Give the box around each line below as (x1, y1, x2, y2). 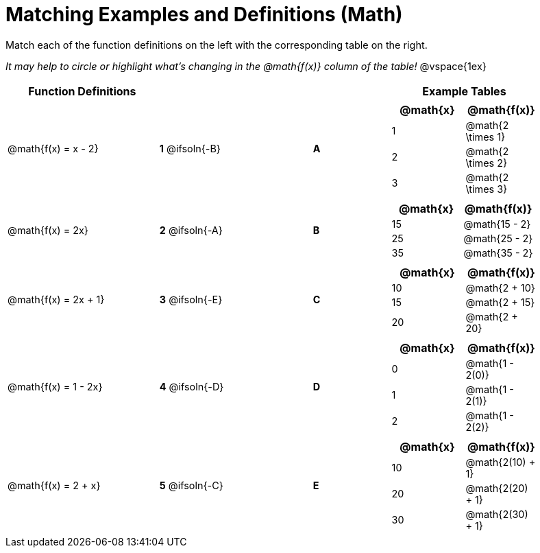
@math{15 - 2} (463, 217, 531, 230)
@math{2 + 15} (465, 296, 535, 308)
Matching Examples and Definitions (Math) (5, 3, 403, 26)
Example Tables (422, 84, 506, 98)
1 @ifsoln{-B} (159, 143, 221, 155)
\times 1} (465, 130, 506, 143)
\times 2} (465, 156, 508, 169)
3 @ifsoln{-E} (159, 294, 223, 306)
